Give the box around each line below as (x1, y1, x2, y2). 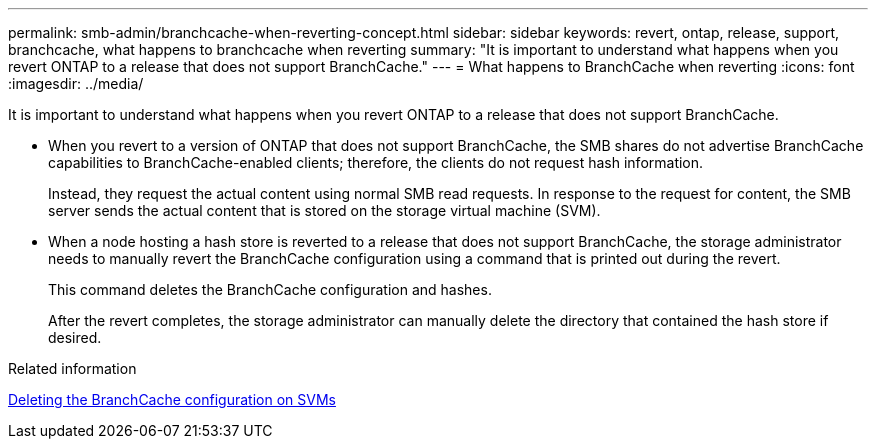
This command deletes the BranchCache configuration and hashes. (48, 281, 492, 298)
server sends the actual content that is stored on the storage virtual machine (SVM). (48, 202, 601, 219)
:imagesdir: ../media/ (8, 75, 144, 92)
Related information (8, 360, 137, 377)
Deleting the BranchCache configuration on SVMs (8, 391, 336, 408)
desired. (48, 329, 102, 346)
